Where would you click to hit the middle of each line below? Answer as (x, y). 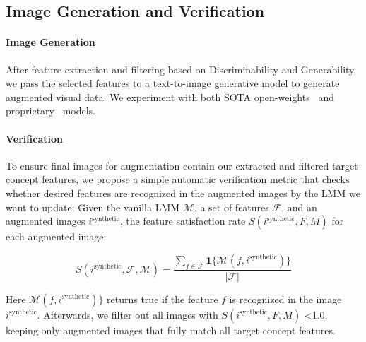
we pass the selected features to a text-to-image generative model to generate (173, 83)
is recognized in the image (285, 299)
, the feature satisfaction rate (183, 221)
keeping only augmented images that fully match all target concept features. (171, 330)
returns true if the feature (163, 299)
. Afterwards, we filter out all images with (128, 314)
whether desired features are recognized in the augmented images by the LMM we (183, 193)
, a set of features (231, 207)
